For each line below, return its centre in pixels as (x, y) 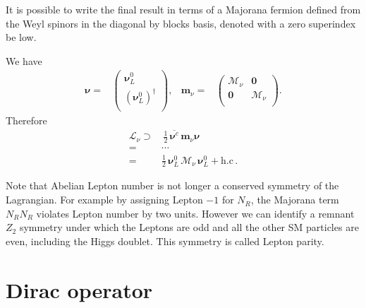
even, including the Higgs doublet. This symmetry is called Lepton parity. (165, 241)
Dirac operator (79, 289)
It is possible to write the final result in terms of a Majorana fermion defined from (183, 9)
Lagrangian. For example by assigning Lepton (104, 200)
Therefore (26, 120)
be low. (21, 37)
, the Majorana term (295, 200)
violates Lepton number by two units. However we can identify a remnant (195, 213)
